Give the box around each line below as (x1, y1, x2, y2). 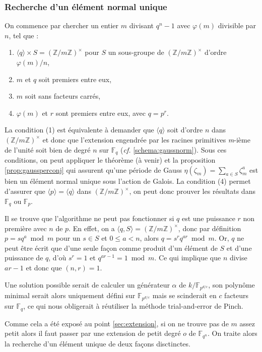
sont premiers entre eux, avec (55, 107, 146, 118)
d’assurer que (5, 186, 45, 196)
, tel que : (9, 30, 39, 40)
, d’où (48, 252, 67, 263)
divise (229, 252, 247, 263)
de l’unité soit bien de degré (5, 144, 91, 155)
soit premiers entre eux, (39, 74, 112, 84)
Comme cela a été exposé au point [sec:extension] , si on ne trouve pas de (5, 318, 229, 328)
